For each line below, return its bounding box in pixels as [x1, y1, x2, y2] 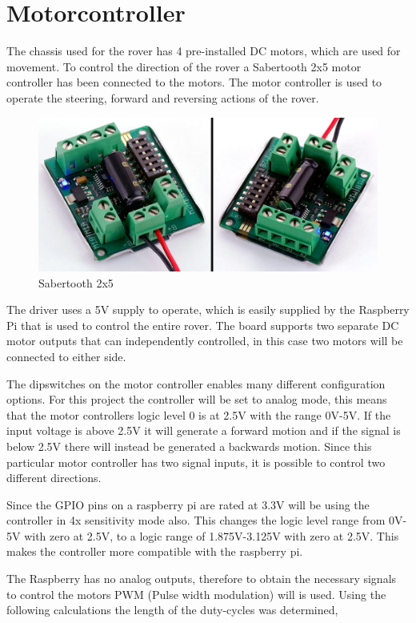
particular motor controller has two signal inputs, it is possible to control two [6, 453, 386, 470]
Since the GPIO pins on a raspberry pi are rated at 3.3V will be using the [6, 496, 370, 512]
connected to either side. [6, 348, 126, 364]
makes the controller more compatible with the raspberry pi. [6, 543, 303, 560]
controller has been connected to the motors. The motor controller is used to [6, 74, 382, 90]
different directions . [6, 469, 102, 486]
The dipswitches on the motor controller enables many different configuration [6, 375, 386, 392]
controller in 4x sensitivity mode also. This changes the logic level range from [6, 512, 386, 529]
